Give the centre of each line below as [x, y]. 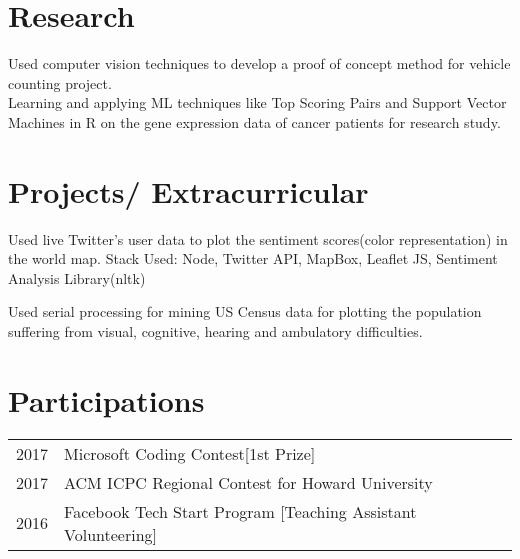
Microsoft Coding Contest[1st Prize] [190, 453]
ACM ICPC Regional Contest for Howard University [248, 482]
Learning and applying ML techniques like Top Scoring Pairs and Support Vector [257, 102]
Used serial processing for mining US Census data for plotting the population [245, 311]
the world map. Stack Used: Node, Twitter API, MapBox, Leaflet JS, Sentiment [253, 258]
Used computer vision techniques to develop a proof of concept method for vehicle [259, 63]
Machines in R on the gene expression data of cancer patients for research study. [254, 121]
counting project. [60, 82]
